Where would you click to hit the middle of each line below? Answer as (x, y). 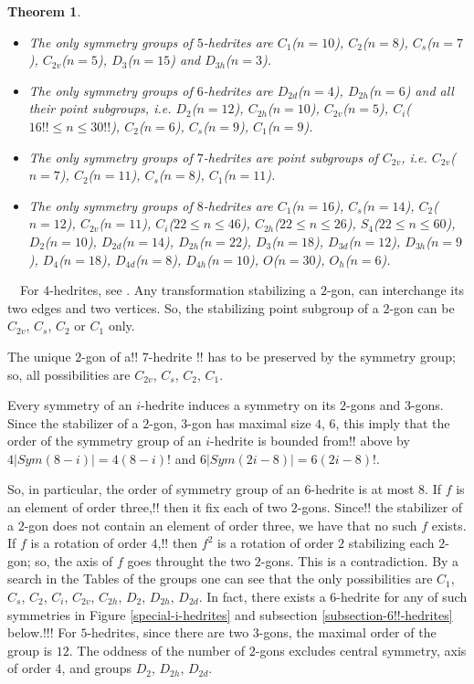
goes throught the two (189, 560)
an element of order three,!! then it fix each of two (147, 507)
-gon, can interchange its (395, 290)
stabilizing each (391, 543)
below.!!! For (42, 632)
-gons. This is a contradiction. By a (360, 560)
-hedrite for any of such (402, 597)
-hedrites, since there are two (168, 632)
